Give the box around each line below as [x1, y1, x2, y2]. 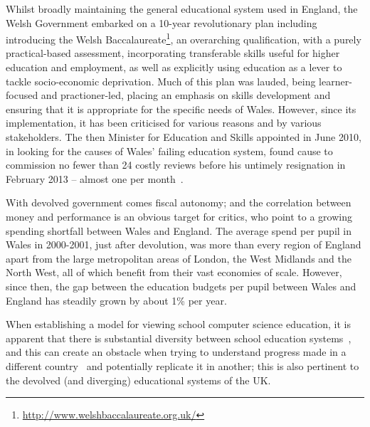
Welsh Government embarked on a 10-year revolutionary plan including [6, 15, 317, 30]
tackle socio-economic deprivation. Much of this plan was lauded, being [6, 73, 316, 88]
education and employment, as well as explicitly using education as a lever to [6, 60, 342, 75]
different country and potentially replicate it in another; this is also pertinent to [6, 358, 359, 373]
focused [6, 88, 38, 102]
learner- [319, 73, 352, 88]
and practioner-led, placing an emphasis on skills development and [41, 88, 331, 102]
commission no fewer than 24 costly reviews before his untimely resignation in [6, 157, 346, 172]
